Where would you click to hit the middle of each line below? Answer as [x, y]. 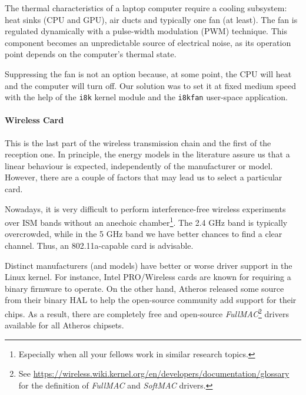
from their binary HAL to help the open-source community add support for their [151, 300]
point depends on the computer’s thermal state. [91, 54]
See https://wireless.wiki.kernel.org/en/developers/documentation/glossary [154, 373]
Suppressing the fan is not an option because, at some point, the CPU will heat [148, 73]
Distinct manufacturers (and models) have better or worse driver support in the [149, 265]
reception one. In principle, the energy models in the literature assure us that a [147, 154]
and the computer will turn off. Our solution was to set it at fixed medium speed [151, 85]
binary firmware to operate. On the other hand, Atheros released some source [144, 288]
